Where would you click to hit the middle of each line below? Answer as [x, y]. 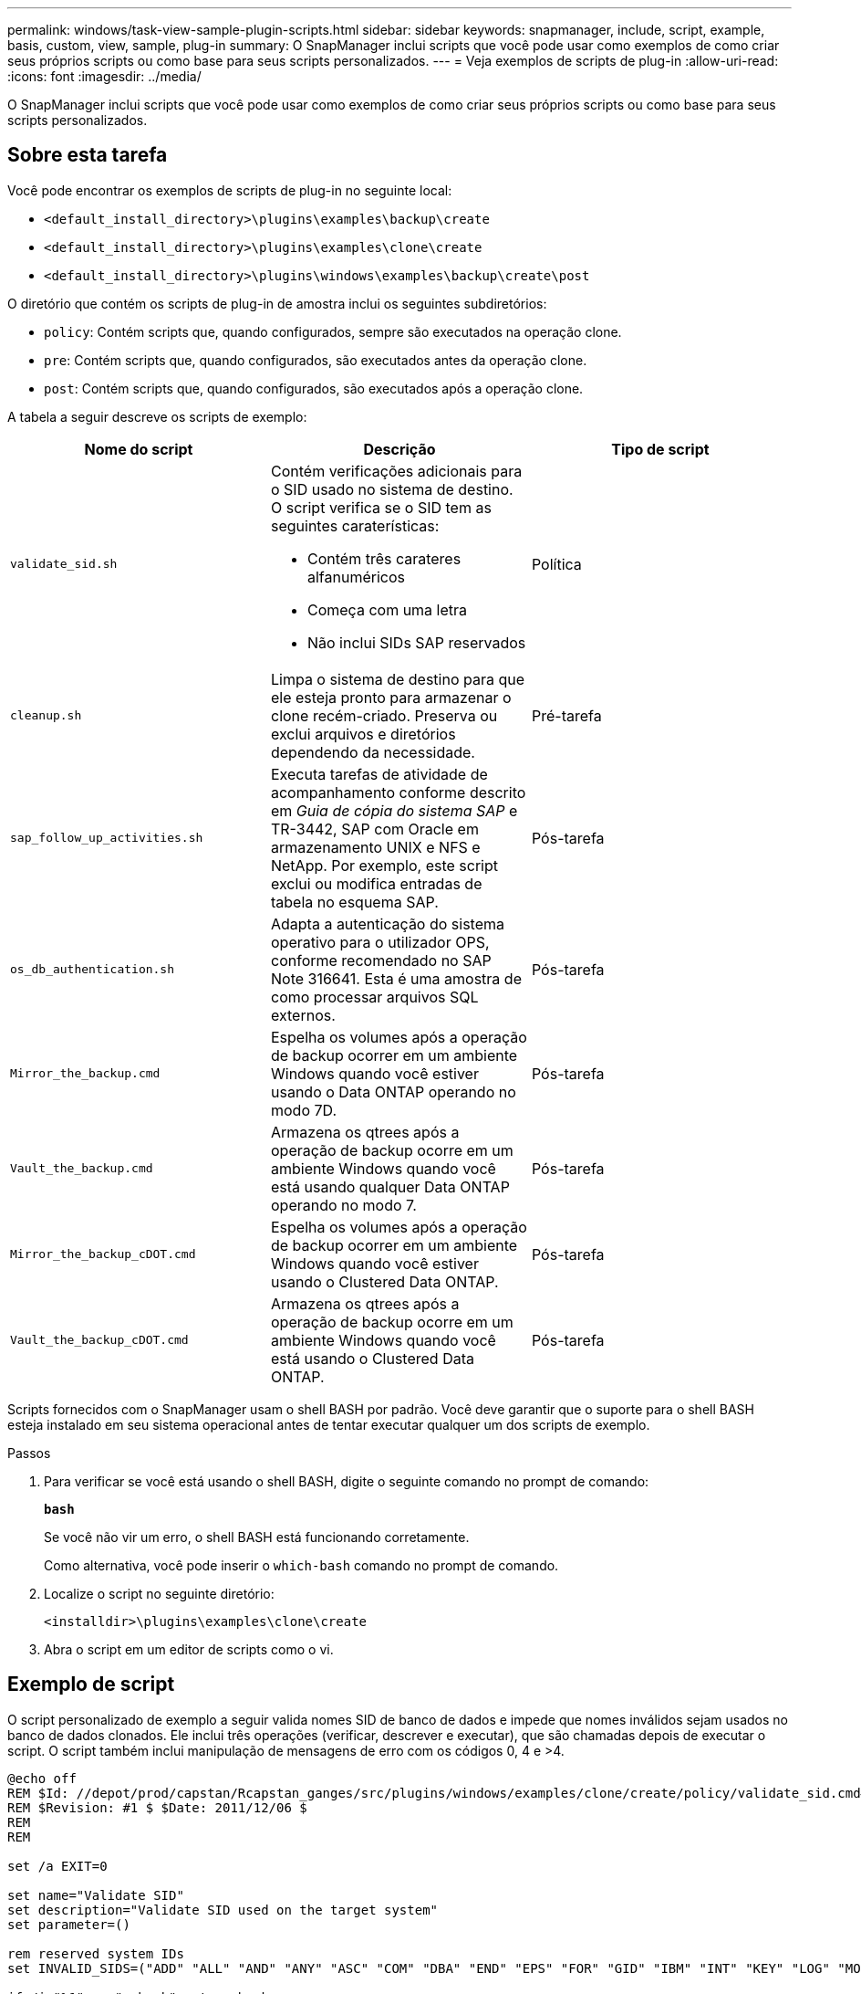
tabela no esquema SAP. [354, 902]
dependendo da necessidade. [373, 752]
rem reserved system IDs [96, 1953]
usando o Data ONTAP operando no [393, 1091]
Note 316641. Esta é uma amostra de [396, 978]
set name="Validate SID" [96, 1895]
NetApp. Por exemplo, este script [384, 865]
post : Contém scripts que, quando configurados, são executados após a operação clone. [314, 388]
